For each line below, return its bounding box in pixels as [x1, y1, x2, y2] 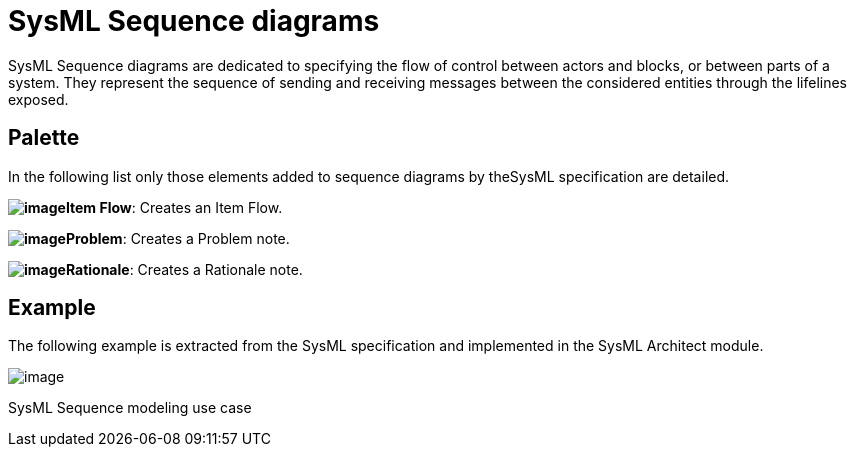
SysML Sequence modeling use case [8, 399, 252, 417]
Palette [8, 125, 80, 151]
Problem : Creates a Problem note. [65, 229, 290, 247]
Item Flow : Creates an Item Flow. [65, 198, 283, 216]
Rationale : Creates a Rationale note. [65, 260, 303, 278]
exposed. [8, 90, 69, 108]
